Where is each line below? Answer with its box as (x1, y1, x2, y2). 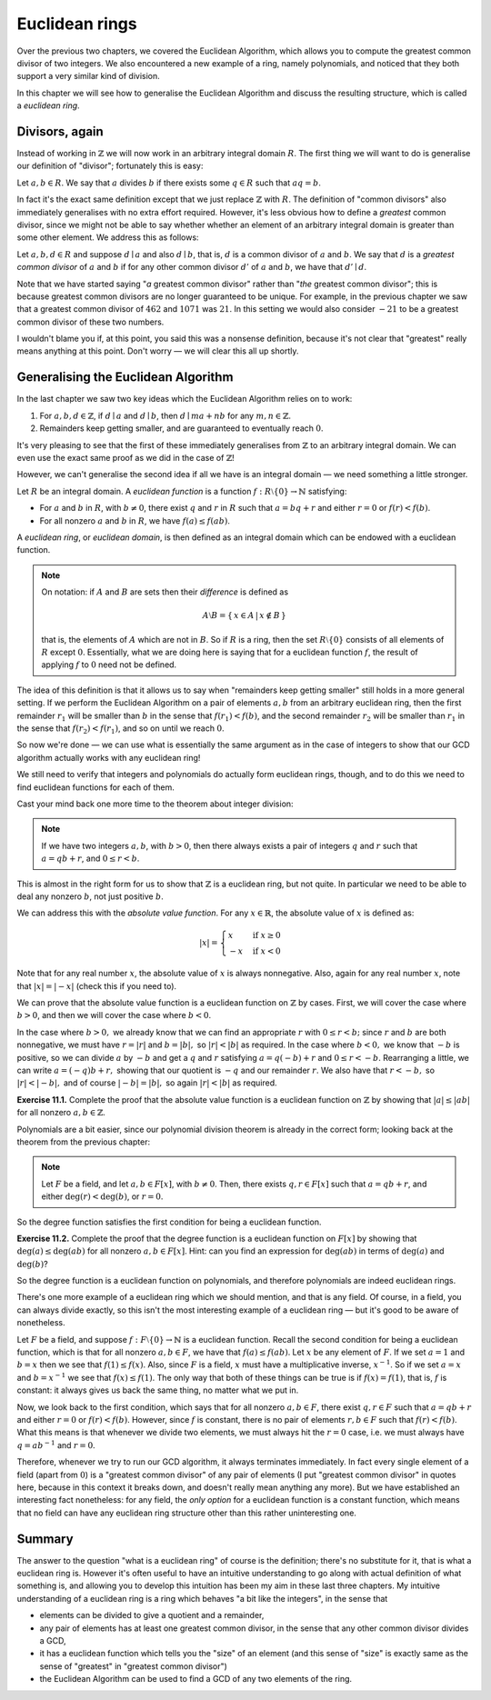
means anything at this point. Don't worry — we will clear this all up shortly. (16, 345, 299, 356)
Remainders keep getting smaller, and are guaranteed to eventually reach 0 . (39, 423, 324, 434)
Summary (16, 1531, 74, 1546)
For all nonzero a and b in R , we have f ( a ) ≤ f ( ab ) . (39, 515, 231, 526)
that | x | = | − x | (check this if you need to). (16, 980, 177, 991)
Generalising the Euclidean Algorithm (16, 369, 234, 385)
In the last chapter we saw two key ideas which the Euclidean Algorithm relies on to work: (16, 394, 353, 405)
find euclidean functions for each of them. (16, 782, 175, 793)
